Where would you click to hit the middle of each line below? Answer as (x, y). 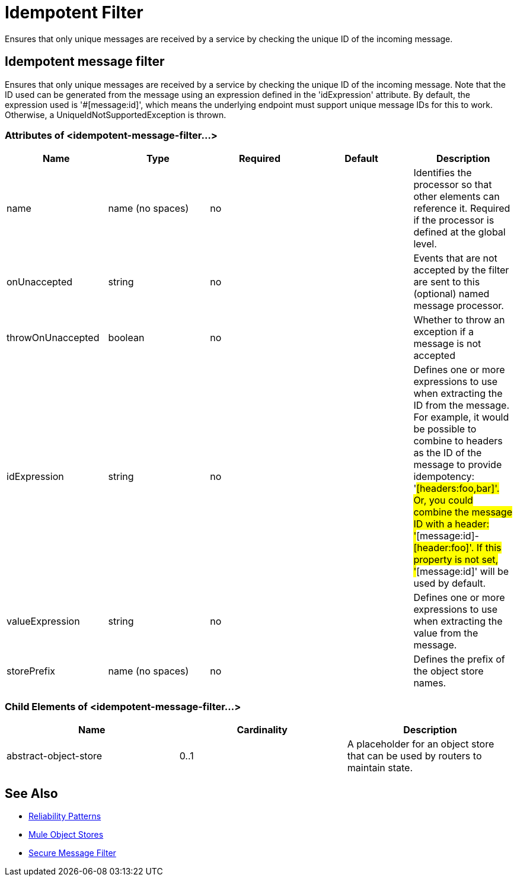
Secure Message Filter (72, 853)
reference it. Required (462, 209)
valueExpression (43, 621)
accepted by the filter (461, 270)
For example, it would (461, 417)
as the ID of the (448, 453)
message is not (447, 344)
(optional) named (451, 294)
